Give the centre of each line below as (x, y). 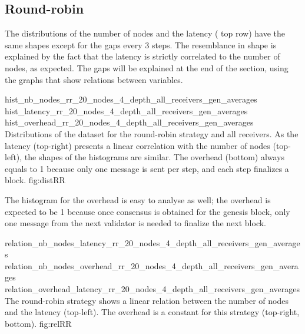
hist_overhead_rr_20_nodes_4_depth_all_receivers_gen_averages (129, 122)
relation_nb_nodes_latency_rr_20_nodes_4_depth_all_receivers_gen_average (152, 242)
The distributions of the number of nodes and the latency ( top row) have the (145, 33)
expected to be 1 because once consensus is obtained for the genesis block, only (147, 211)
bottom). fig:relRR (38, 323)
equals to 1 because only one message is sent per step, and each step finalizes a (147, 168)
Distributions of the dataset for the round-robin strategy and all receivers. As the (152, 133)
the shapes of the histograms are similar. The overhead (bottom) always (155, 157)
